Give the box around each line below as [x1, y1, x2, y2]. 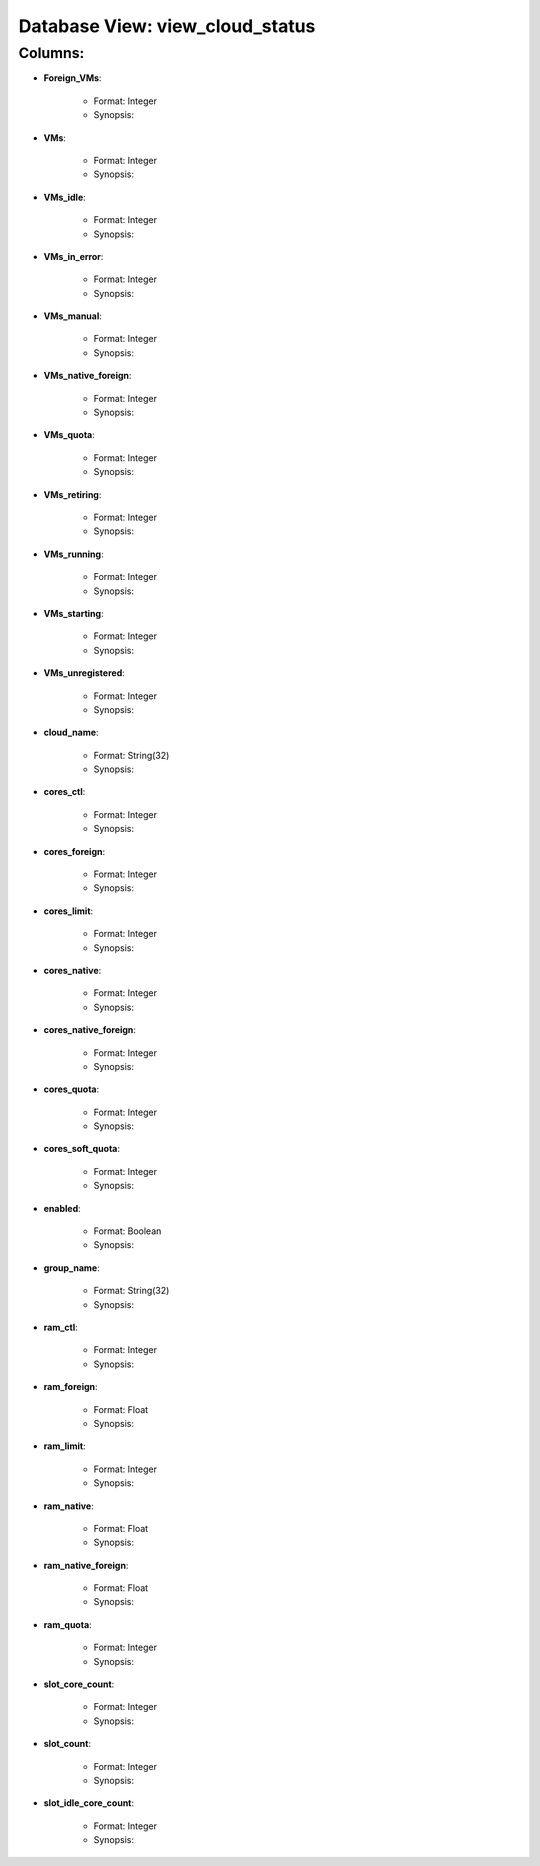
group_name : [43, 1261, 100, 1274]
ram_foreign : [43, 1381, 99, 1393]
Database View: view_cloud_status [18, 15, 316, 37]
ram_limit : [43, 1440, 86, 1452]
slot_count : [43, 1738, 92, 1750]
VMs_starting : [43, 607, 104, 619]
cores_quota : [43, 1083, 100, 1095]
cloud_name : [43, 726, 99, 739]
